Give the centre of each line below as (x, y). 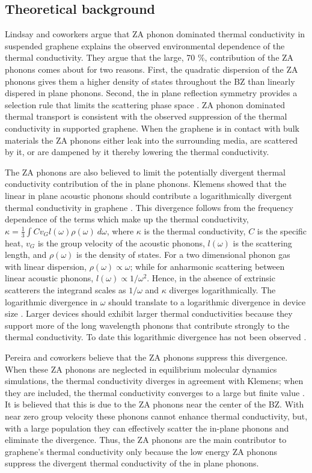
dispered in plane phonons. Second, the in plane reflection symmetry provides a (151, 93)
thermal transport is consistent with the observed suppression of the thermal (146, 116)
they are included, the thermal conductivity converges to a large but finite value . (155, 392)
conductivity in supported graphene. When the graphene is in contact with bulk (152, 128)
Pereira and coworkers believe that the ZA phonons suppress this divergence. (146, 357)
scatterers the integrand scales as (66, 290)
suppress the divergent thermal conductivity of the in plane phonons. (132, 463)
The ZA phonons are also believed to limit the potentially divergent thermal (145, 172)
